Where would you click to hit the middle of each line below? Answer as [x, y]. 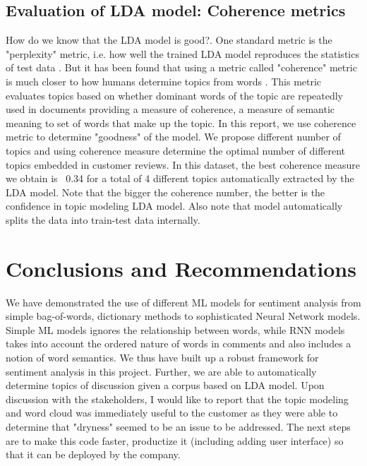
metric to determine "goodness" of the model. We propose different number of [173, 137]
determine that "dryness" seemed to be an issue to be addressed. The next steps [178, 426]
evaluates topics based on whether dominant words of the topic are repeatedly [175, 95]
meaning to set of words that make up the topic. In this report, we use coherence [181, 123]
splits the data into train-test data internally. [103, 219]
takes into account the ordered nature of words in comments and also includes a [179, 343]
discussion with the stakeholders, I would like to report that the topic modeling [177, 399]
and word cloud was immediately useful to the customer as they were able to [172, 413]
